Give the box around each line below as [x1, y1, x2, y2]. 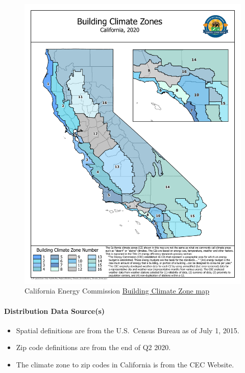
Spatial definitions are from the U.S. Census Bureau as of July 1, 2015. [16, 325, 239, 335]
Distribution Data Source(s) [4, 305, 105, 316]
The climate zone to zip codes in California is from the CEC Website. [16, 359, 234, 370]
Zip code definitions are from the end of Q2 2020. [16, 342, 171, 353]
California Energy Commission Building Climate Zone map [24, 285, 209, 296]
